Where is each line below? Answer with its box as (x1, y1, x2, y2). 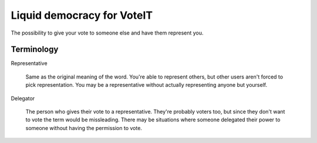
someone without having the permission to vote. (25, 124, 142, 131)
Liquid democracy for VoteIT (11, 9, 153, 22)
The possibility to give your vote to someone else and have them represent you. (11, 29, 204, 36)
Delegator (11, 94, 35, 102)
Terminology (11, 45, 59, 55)
